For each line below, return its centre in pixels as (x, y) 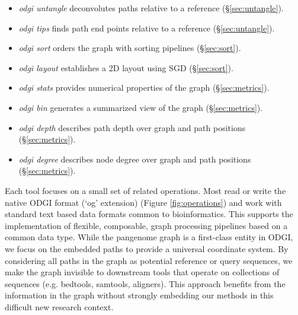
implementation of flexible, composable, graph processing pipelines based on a (146, 225)
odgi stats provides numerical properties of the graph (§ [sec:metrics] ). (144, 87)
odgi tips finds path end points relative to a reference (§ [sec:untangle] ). (147, 28)
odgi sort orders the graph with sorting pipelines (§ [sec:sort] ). (130, 48)
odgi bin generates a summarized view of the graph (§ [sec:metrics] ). (141, 107)
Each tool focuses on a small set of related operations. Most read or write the (145, 190)
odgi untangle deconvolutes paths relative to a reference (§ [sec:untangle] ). (151, 8)
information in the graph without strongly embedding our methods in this (139, 295)
